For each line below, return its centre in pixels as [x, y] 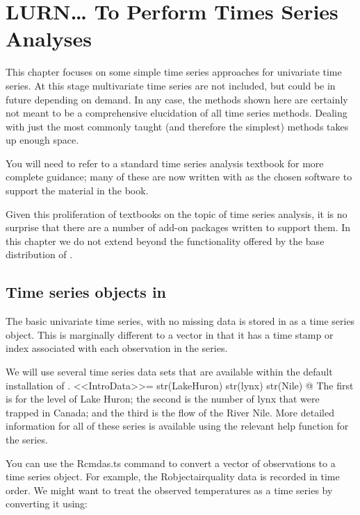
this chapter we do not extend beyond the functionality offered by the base [165, 240]
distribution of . [39, 254]
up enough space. [42, 140]
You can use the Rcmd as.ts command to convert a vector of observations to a [171, 463]
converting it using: [47, 504]
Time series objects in [86, 292]
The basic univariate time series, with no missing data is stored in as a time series [180, 321]
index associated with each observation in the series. [117, 348]
